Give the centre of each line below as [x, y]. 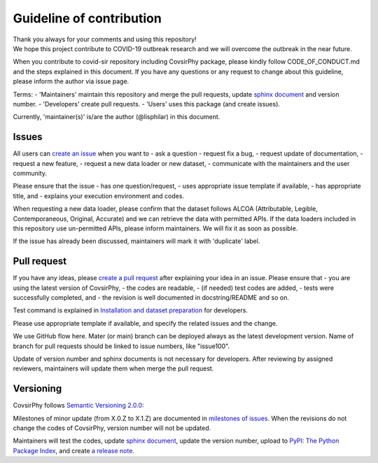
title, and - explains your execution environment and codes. [99, 195]
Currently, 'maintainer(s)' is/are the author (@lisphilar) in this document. [117, 117]
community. [30, 173]
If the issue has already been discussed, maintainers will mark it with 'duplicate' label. [136, 241]
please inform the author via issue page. [71, 81]
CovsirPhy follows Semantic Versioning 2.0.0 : [78, 406]
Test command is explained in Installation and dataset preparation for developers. [131, 310]
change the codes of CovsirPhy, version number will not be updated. [112, 428]
